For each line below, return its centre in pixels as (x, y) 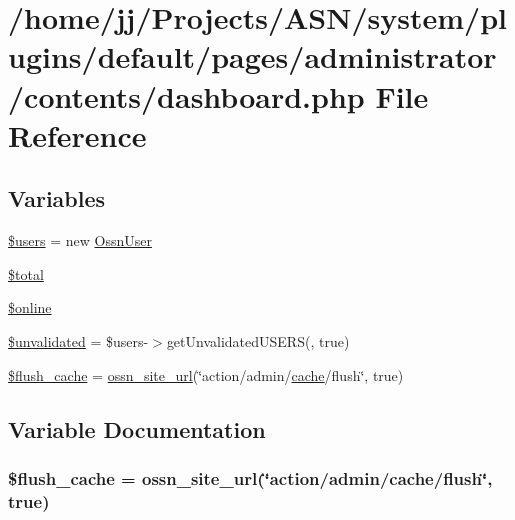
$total (26, 273)
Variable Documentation (137, 428)
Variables (57, 198)
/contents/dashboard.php (186, 95)
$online (30, 307)
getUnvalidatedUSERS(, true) (258, 340)
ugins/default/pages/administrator (252, 56)
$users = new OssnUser (80, 240)
